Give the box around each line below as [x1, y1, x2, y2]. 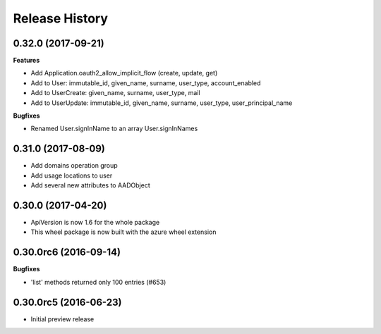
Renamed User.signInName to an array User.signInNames [30, 124, 198, 133]
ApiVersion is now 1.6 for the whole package [30, 218, 160, 226]
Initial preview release [30, 314, 95, 323]
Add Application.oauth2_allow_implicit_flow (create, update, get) [30, 69, 218, 78]
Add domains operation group [30, 161, 118, 170]
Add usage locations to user [30, 171, 113, 180]
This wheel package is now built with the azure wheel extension [30, 228, 217, 236]
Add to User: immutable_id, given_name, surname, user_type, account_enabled [30, 78, 261, 87]
